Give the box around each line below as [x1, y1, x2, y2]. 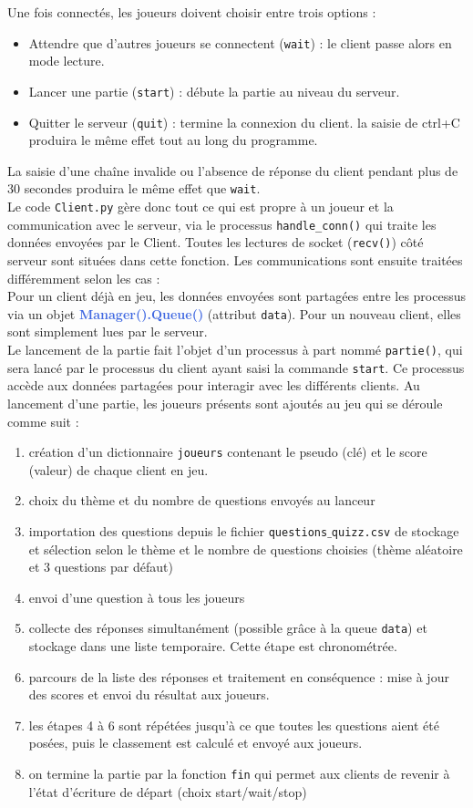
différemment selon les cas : [7, 268, 160, 287]
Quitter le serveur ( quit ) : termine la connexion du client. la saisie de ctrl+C [28, 112, 460, 131]
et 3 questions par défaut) [28, 557, 173, 576]
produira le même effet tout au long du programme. [28, 130, 318, 150]
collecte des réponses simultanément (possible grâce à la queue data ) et [28, 618, 427, 637]
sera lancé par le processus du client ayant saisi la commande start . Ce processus [7, 357, 465, 377]
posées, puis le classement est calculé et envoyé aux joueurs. [28, 733, 363, 752]
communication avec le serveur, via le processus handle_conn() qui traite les [7, 214, 437, 233]
